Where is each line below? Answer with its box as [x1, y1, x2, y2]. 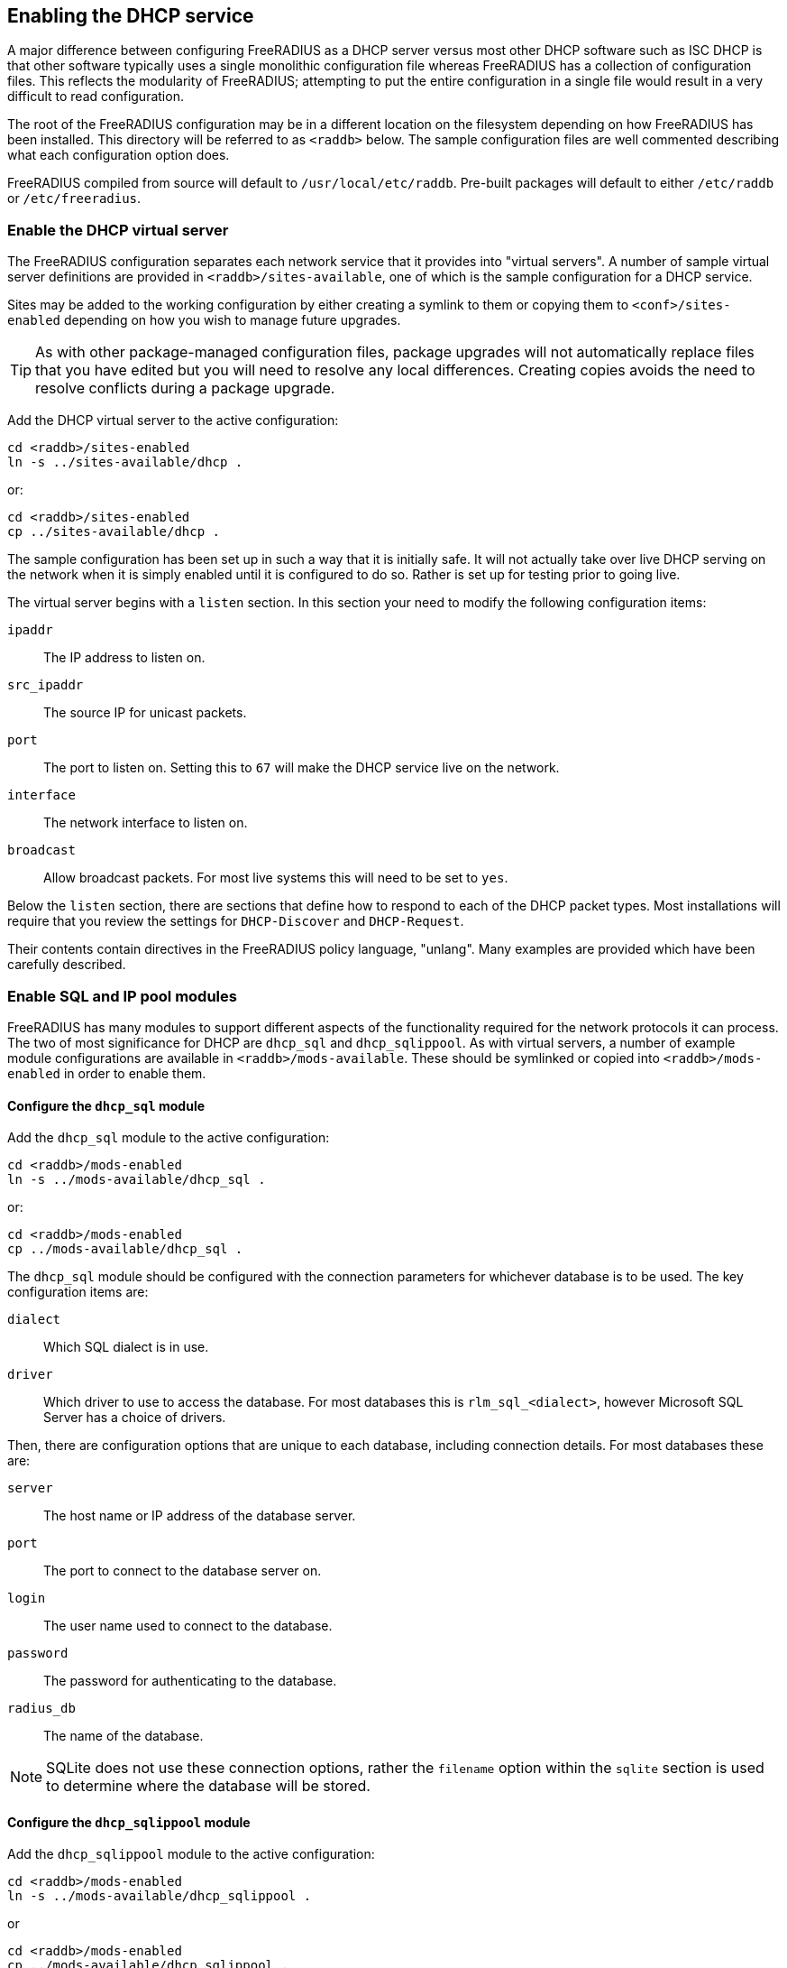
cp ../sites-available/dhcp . [7, 524, 221, 540]
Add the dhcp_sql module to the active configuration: [7, 1130, 330, 1146]
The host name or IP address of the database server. [43, 1508, 356, 1524]
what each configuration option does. [7, 147, 230, 163]
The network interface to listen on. [43, 815, 248, 831]
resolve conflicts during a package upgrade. [35, 379, 335, 398]
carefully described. [7, 956, 126, 973]
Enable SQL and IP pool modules [7, 986, 237, 1005]
